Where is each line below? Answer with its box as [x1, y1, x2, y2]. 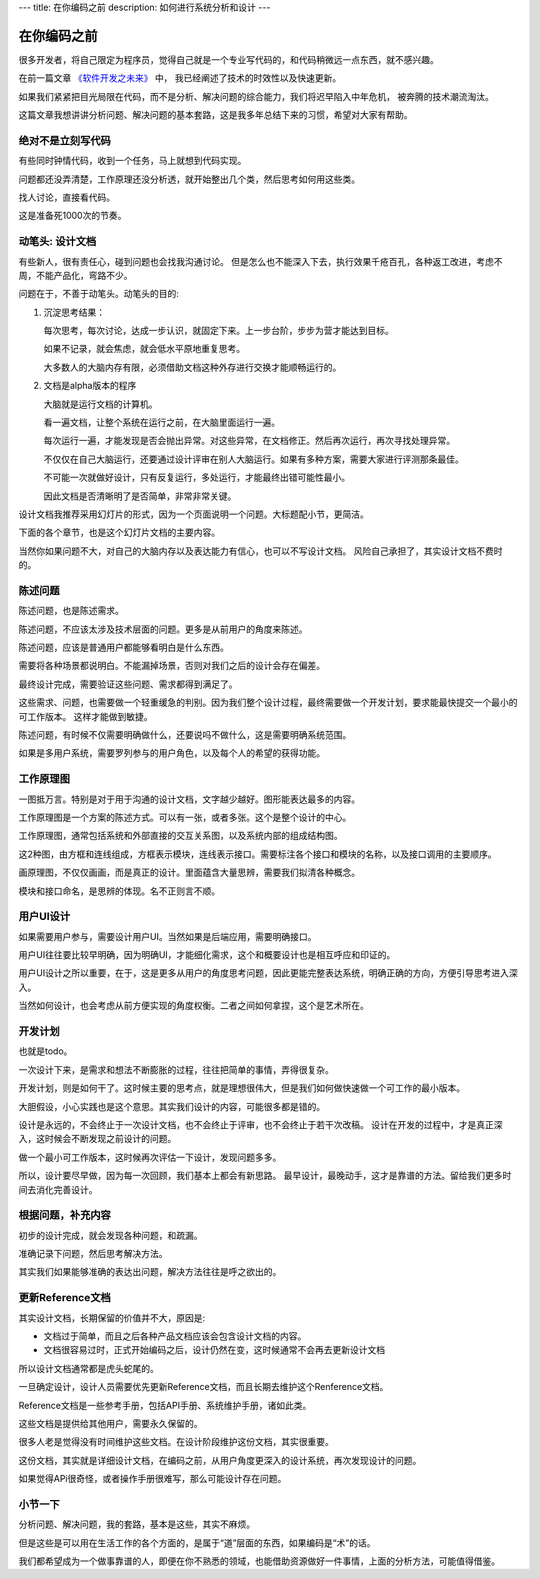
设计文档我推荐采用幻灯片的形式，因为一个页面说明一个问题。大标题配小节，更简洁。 [18, 508, 369, 520]
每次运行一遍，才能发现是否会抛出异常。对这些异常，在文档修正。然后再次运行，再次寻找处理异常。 [43, 435, 455, 447]
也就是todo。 [18, 1045, 73, 1057]
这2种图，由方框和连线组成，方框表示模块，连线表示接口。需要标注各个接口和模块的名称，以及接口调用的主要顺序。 [18, 848, 497, 860]
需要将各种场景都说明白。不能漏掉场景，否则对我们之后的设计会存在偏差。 [18, 660, 325, 672]
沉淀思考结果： [43, 306, 105, 318]
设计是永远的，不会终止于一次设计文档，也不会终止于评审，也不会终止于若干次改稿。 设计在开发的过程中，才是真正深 [18, 1118, 503, 1130]
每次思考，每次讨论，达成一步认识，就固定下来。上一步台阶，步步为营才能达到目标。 [43, 325, 394, 337]
